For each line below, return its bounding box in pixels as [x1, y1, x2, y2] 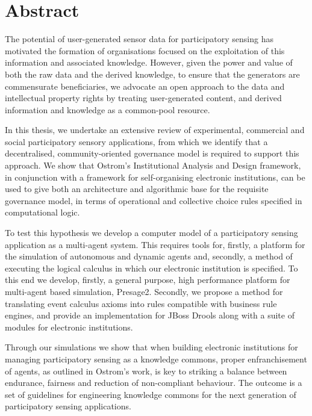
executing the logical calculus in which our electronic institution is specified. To [5, 261, 298, 274]
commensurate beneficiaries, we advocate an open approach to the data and [5, 79, 285, 92]
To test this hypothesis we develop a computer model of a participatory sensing [5, 226, 298, 239]
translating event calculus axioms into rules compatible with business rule [5, 297, 277, 309]
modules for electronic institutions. [5, 320, 133, 333]
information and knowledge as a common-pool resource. [5, 103, 210, 116]
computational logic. [5, 206, 80, 219]
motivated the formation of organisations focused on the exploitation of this [5, 44, 285, 57]
